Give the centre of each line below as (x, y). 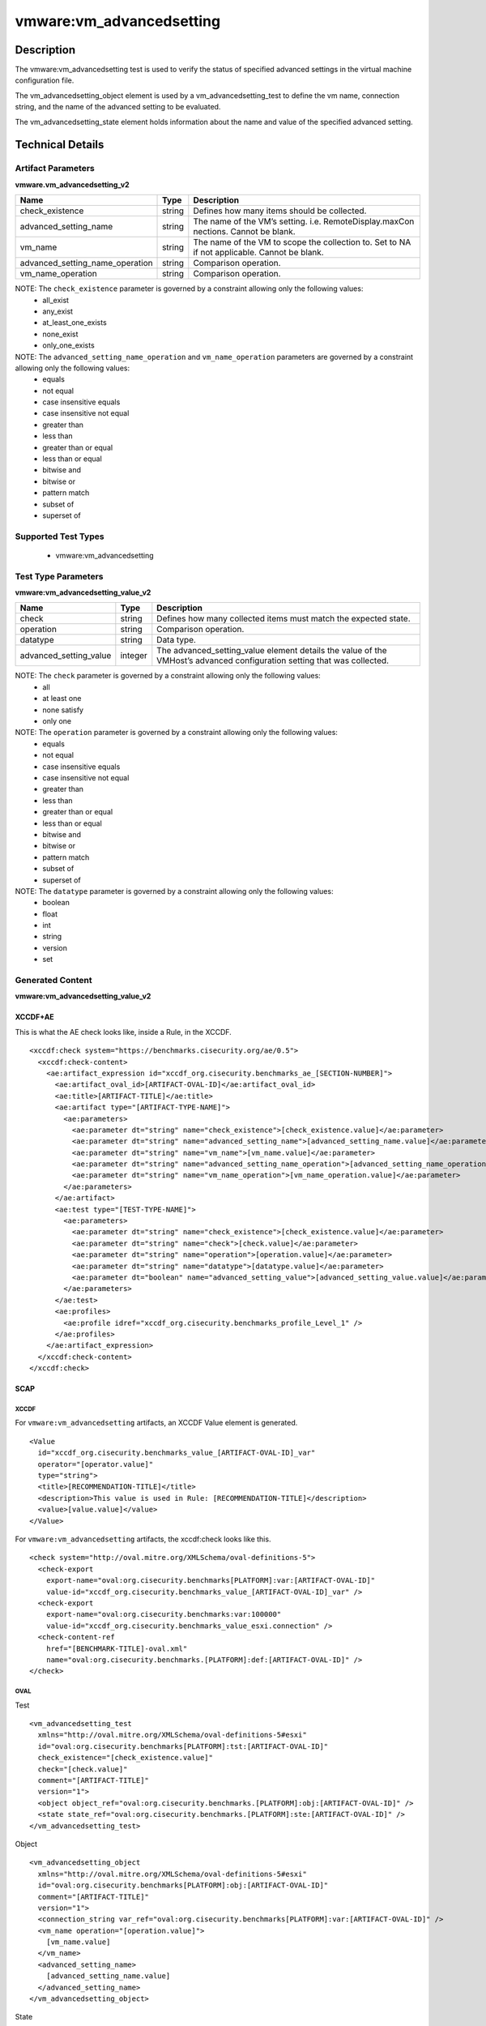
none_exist (60, 334)
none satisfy (63, 710)
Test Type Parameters (59, 576)
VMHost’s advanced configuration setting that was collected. (273, 660)
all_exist (55, 300)
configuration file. (45, 80)
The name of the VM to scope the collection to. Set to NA (302, 242)
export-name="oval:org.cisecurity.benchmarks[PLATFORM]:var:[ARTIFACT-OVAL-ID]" (211, 1581)
